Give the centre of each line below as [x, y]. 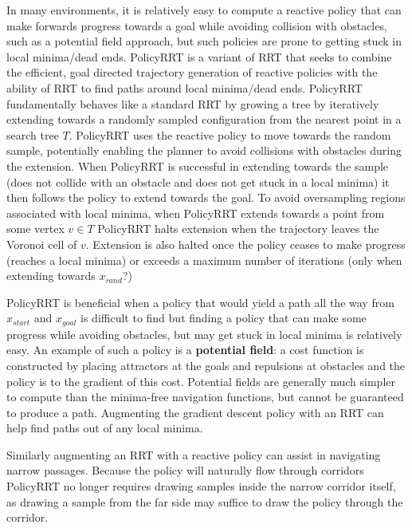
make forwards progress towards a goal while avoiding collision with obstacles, [197, 25]
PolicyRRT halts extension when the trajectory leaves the [238, 229]
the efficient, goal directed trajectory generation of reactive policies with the [192, 72]
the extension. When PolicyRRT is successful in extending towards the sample [198, 165]
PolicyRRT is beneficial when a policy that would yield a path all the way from [200, 302]
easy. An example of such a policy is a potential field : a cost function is [185, 350]
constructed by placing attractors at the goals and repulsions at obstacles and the [206, 365]
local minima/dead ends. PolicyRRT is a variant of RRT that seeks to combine [199, 56]
